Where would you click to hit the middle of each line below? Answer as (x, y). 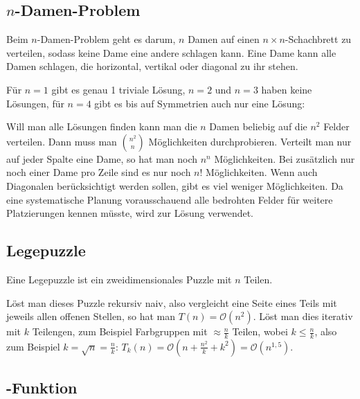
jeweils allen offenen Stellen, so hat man (91, 316)
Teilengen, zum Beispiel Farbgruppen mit (120, 331)
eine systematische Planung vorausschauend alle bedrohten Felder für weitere (170, 199)
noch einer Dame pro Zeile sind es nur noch (99, 172)
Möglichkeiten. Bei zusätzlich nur (285, 158)
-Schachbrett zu (318, 39)
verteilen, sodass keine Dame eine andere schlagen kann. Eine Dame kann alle (171, 52)
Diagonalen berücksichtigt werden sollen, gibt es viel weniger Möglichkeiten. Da (175, 185)
